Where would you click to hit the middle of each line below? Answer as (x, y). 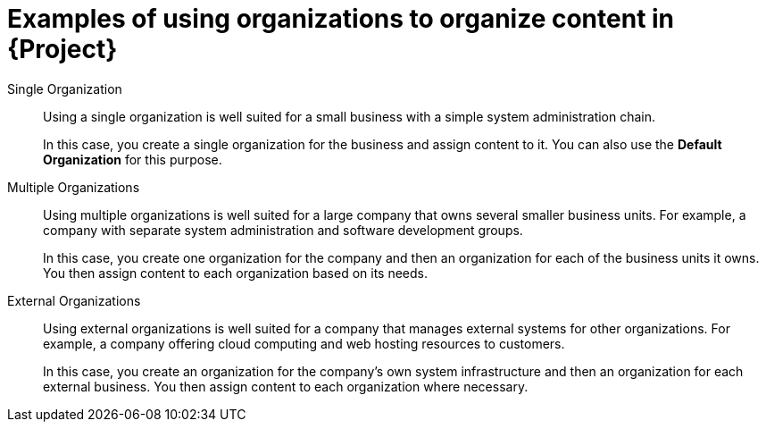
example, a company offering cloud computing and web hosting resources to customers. (304, 343)
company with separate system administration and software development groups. (283, 230)
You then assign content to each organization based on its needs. (235, 273)
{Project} (62, 49)
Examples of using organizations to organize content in (341, 19)
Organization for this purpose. (133, 159)
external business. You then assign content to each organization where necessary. (286, 386)
